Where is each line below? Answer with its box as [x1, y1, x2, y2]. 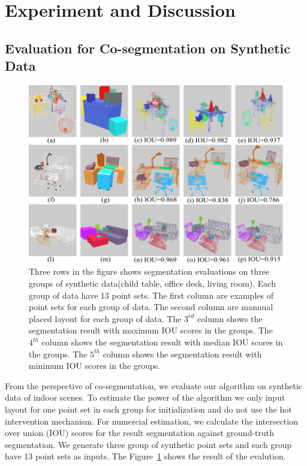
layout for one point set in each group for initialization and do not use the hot [5, 402, 292, 415]
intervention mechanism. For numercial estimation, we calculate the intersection [5, 414, 298, 427]
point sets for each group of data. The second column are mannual [29, 300, 273, 313]
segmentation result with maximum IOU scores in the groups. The [29, 324, 273, 336]
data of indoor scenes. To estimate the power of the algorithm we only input [5, 391, 285, 404]
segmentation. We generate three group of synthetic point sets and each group [5, 438, 292, 450]
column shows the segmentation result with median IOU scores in [41, 336, 283, 348]
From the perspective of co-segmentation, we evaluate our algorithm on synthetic [5, 379, 302, 392]
